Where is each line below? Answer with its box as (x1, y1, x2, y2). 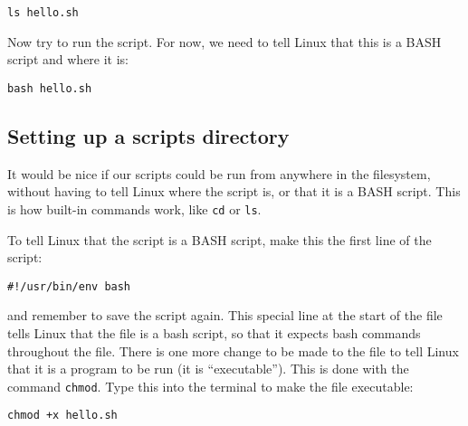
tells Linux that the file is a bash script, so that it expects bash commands (7, 323, 421, 342)
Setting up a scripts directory (7, 121, 290, 149)
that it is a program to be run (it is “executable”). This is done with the (7, 359, 409, 378)
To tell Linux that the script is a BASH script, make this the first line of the (7, 230, 432, 249)
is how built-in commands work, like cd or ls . (7, 199, 262, 218)
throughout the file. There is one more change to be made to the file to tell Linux (7, 341, 459, 360)
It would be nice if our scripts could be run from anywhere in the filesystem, (7, 164, 431, 183)
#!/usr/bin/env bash (7, 279, 131, 293)
